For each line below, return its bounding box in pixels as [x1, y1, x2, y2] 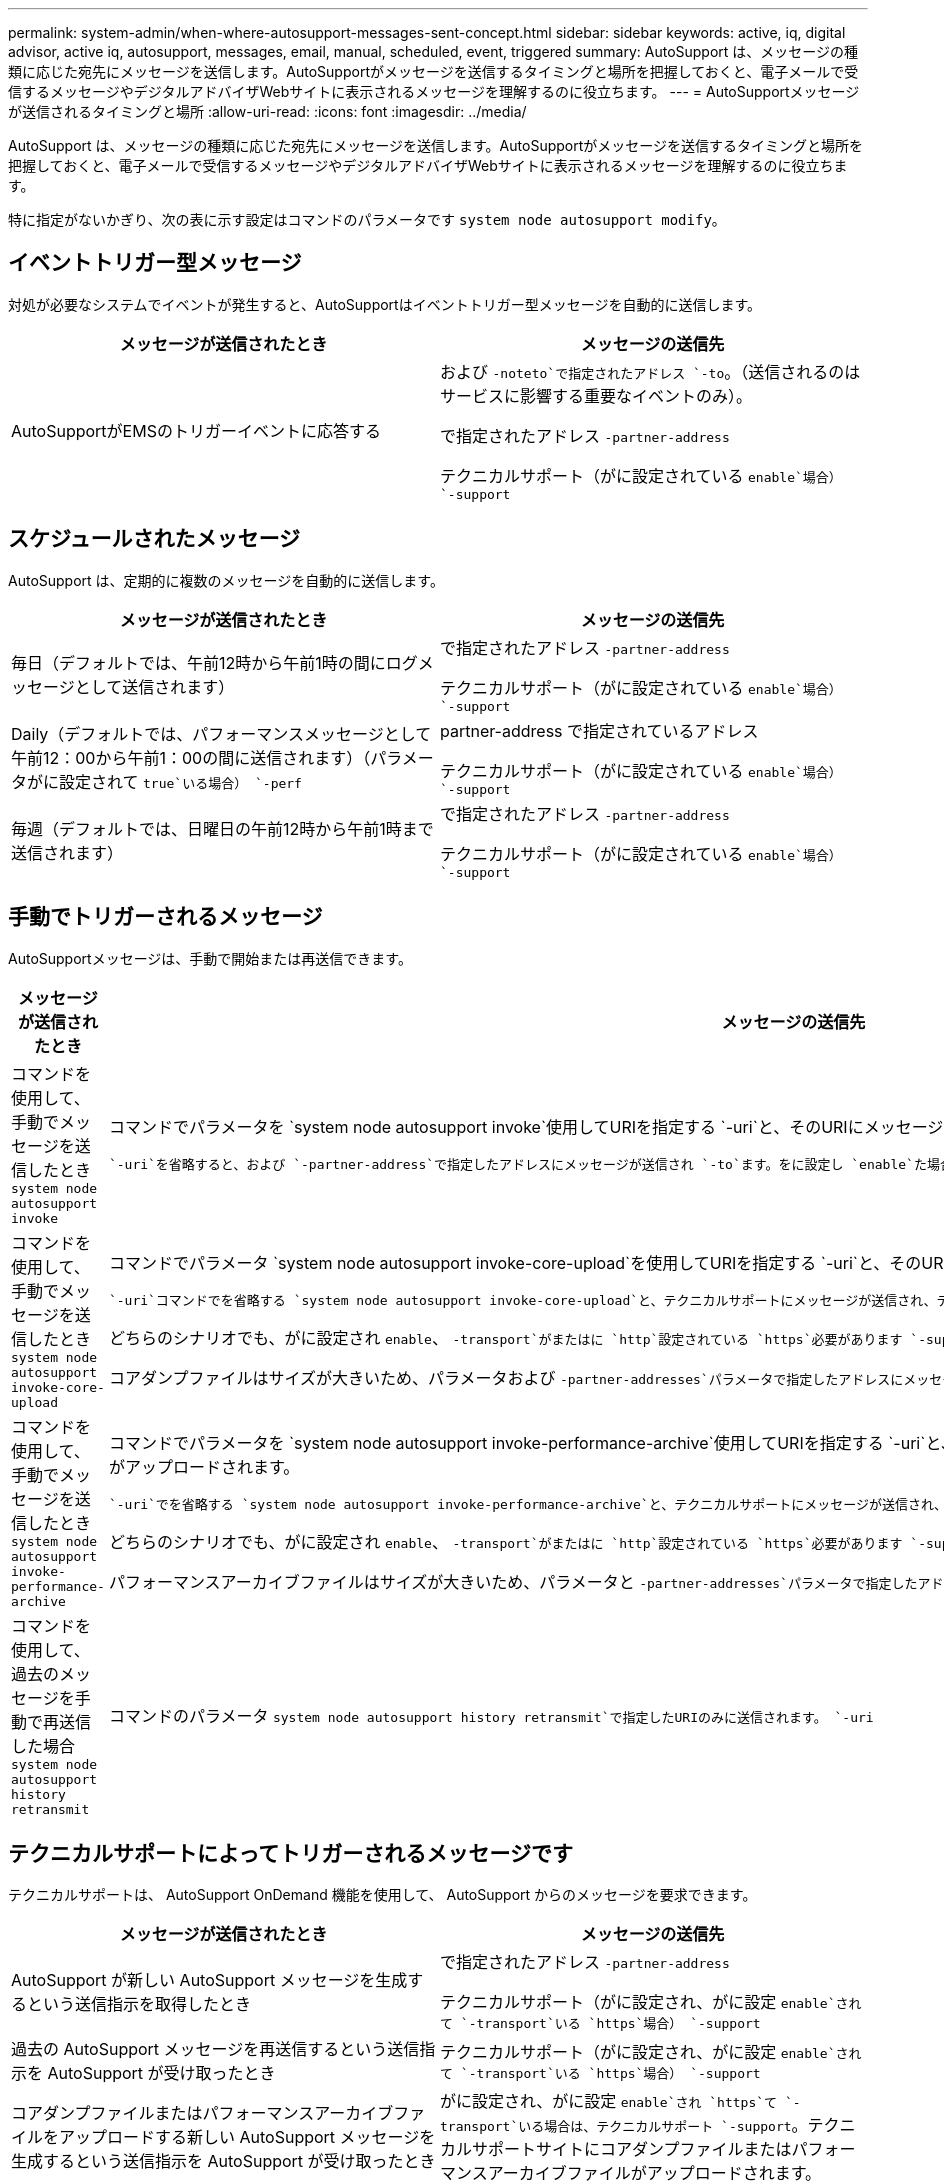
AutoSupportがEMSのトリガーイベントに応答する [11, 421, 381, 442]
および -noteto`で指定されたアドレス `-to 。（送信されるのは [440, 361, 861, 382]
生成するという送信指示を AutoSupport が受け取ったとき [11, 2151, 436, 2172]
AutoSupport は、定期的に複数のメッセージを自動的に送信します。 [8, 571, 444, 589]
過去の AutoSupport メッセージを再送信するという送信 [11, 2039, 420, 2060]
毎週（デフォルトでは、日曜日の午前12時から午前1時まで [11, 819, 434, 840]
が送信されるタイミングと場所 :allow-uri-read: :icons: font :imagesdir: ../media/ [8, 103, 527, 120]
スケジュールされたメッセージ [8, 526, 301, 552]
